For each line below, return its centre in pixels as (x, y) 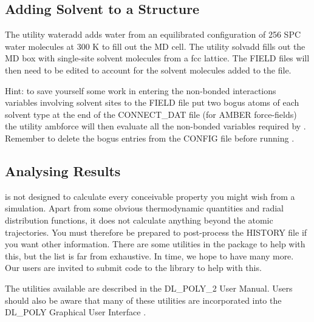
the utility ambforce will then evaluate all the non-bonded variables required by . (155, 126)
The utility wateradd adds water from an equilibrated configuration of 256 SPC (153, 34)
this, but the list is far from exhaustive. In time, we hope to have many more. (149, 255)
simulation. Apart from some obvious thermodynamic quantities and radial (145, 208)
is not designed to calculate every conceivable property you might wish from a (150, 196)
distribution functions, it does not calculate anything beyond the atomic (139, 220)
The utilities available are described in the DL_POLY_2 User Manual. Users (149, 288)
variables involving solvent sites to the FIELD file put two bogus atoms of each (152, 102)
